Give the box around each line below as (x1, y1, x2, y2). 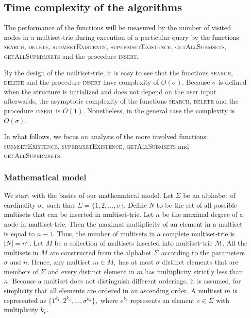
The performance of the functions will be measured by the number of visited (4, 22, 231, 33)
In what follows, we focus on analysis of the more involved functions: (4, 131, 208, 141)
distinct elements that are (162, 257, 238, 267)
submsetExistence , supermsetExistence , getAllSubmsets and (4, 141, 189, 151)
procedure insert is (4, 105, 61, 115)
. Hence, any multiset (27, 257, 91, 267)
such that (47, 199, 75, 210)
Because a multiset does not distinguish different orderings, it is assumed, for (12, 276, 241, 286)
